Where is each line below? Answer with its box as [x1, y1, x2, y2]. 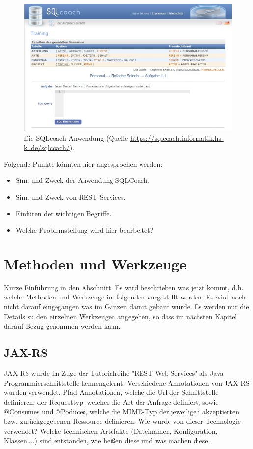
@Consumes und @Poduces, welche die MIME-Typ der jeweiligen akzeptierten [4, 406, 240, 417]
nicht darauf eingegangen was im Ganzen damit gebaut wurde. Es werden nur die [4, 301, 249, 312]
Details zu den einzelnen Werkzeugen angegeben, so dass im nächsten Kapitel [4, 311, 237, 321]
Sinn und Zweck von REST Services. [15, 191, 126, 202]
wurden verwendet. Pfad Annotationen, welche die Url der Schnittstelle [4, 387, 219, 397]
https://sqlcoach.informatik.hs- [130, 132, 224, 143]
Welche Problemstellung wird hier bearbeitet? [15, 225, 154, 235]
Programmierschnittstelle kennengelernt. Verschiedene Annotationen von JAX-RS [4, 377, 250, 388]
